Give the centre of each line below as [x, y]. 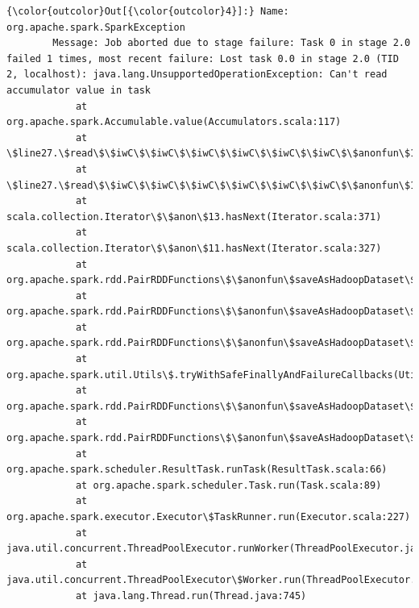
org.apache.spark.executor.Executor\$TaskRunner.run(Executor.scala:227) [209, 517]
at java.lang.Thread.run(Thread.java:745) [191, 596]
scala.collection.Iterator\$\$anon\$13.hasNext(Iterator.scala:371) [194, 217]
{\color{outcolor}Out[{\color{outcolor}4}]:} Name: [148, 11]
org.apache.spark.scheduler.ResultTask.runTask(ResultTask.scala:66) [197, 470]
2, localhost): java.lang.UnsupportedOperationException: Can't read [197, 75]
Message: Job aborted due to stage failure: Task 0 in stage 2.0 [232, 43]
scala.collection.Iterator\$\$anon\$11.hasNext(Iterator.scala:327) [194, 248]
